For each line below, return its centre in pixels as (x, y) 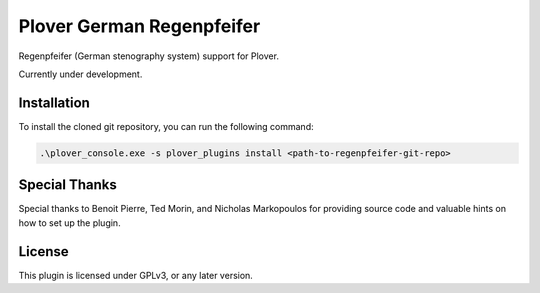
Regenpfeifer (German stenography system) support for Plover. (149, 56)
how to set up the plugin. (69, 222)
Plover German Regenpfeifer (139, 26)
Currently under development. (80, 74)
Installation (54, 102)
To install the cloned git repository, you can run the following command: (166, 126)
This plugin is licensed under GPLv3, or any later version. (136, 275)
